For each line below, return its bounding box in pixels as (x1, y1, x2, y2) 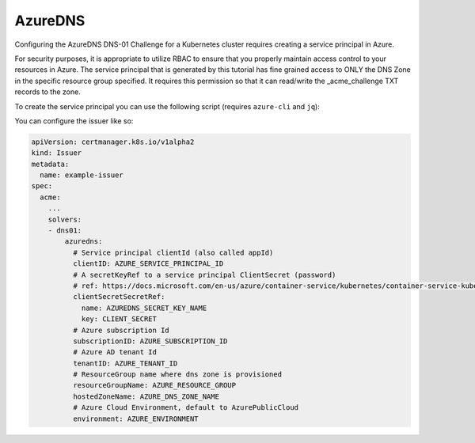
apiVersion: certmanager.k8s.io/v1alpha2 (31, 137, 195, 146)
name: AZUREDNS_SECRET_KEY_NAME (81, 303, 207, 312)
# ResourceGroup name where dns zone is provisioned (72, 370, 283, 379)
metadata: (31, 159, 70, 168)
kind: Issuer (31, 149, 82, 157)
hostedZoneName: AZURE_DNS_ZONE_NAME (72, 392, 219, 401)
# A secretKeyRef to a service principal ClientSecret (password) (72, 270, 336, 279)
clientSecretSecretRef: (72, 293, 165, 301)
